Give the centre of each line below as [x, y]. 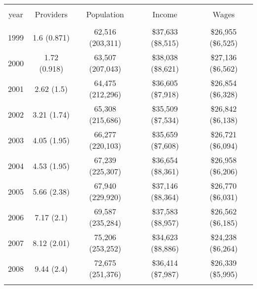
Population [105, 14]
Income [165, 14]
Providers [51, 14]
